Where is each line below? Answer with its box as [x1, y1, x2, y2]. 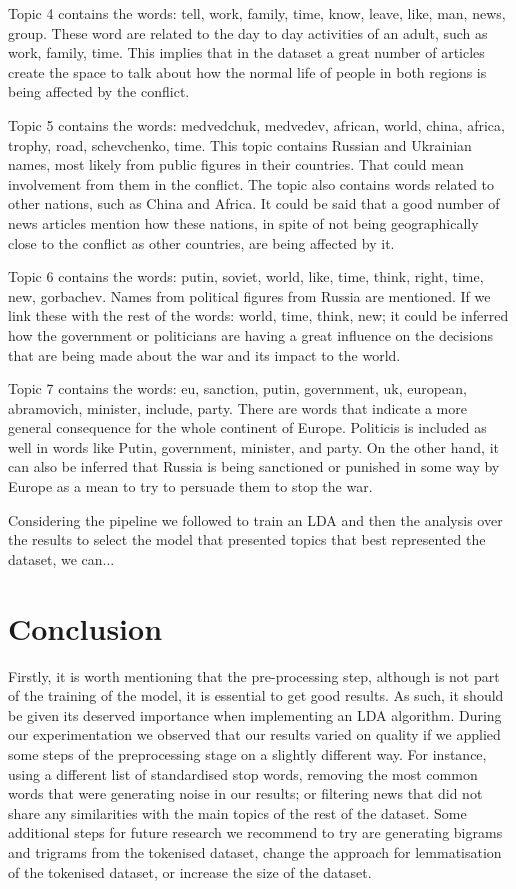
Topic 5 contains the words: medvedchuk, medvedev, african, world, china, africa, [8, 114, 505, 135]
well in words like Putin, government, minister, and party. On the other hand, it [8, 436, 499, 457]
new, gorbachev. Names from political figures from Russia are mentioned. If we [8, 285, 491, 306]
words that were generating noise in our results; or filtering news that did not [8, 783, 483, 804]
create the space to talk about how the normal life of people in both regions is [8, 61, 487, 82]
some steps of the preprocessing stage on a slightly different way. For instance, [8, 743, 487, 764]
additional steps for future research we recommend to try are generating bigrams [8, 822, 503, 843]
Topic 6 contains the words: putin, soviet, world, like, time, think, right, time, [8, 266, 484, 287]
